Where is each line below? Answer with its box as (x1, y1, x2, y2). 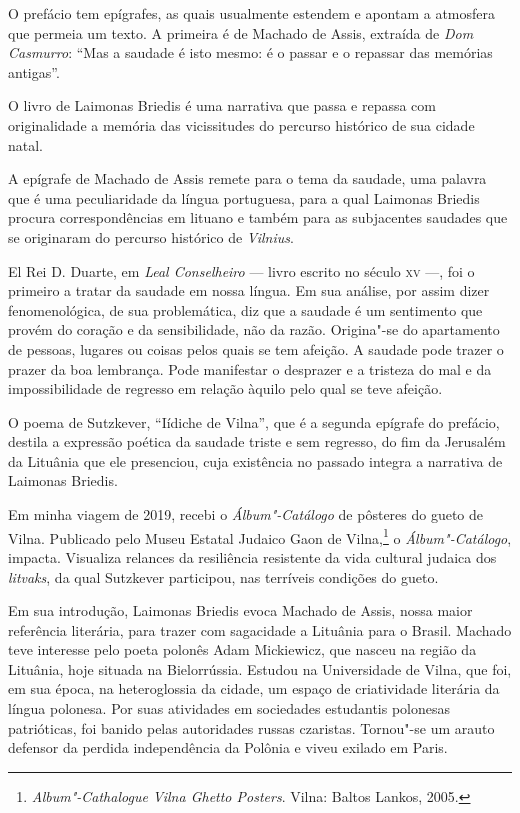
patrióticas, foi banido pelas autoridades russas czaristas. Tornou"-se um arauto (8, 717, 495, 738)
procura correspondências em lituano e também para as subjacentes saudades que (8, 207, 508, 228)
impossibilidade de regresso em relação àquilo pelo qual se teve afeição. (8, 378, 443, 399)
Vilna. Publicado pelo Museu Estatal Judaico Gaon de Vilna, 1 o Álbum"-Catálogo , (8, 524, 512, 548)
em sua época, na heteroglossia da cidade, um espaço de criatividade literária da (8, 678, 500, 699)
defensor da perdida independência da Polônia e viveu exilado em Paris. (8, 737, 448, 758)
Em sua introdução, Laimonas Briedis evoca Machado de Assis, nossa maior (8, 600, 473, 621)
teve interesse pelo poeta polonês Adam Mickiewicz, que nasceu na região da (8, 639, 477, 660)
